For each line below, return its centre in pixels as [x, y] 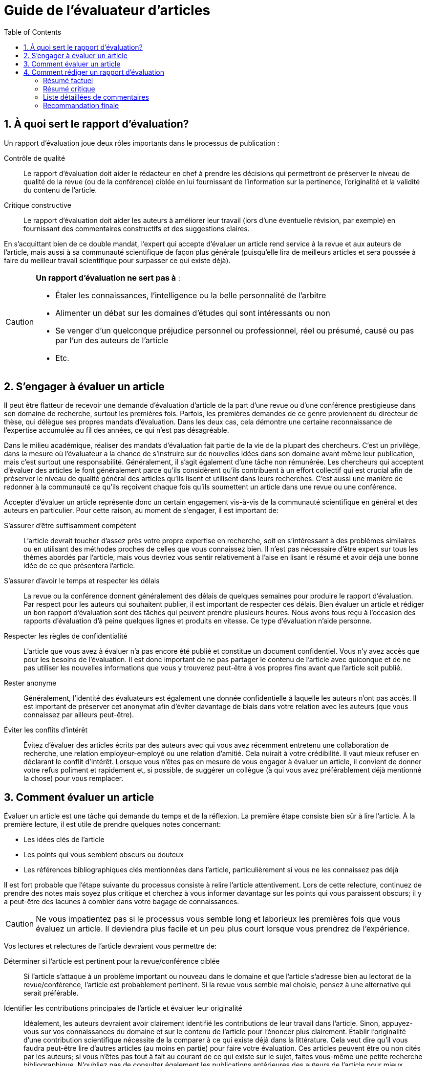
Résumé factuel [68, 80]
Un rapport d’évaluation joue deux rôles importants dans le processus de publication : [142, 143]
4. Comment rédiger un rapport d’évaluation [94, 72]
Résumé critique [69, 89]
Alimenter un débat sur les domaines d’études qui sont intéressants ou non [193, 313]
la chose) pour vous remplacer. [74, 778]
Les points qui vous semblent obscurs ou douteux [104, 855]
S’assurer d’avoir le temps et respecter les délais [82, 581]
